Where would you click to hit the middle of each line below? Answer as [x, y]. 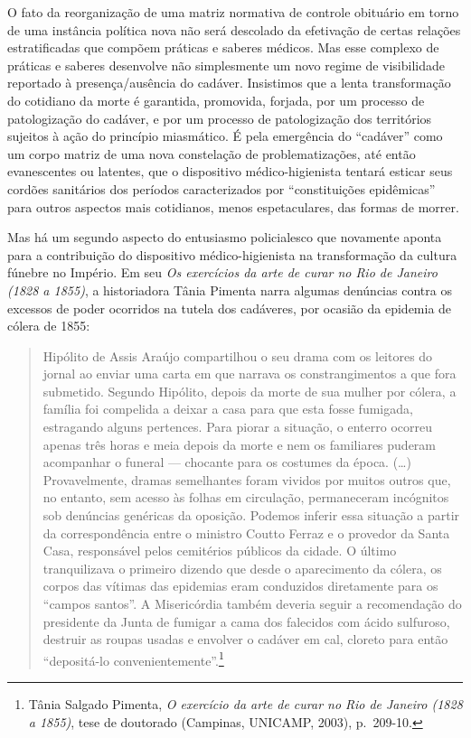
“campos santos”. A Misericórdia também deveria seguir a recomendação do [252, 603]
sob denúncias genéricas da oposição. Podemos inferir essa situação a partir [251, 515]
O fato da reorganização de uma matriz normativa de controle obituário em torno [233, 12]
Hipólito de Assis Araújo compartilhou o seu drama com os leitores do [238, 355]
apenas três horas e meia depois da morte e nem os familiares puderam [240, 444]
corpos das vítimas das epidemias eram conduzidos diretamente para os [240, 586]
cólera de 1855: [49, 326]
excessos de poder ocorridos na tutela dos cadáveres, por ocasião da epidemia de [230, 308]
